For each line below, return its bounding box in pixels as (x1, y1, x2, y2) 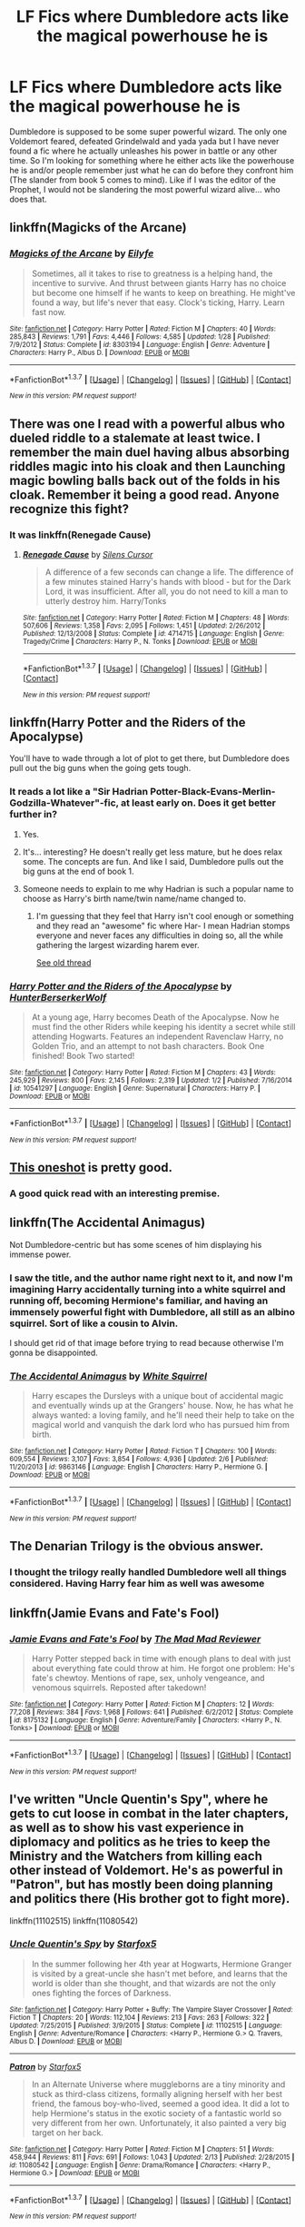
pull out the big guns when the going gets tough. (9, 763, 192, 774)
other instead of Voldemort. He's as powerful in (9, 1863, 283, 1878)
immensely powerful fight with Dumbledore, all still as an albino (9, 1305, 296, 1318)
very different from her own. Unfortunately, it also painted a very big (31, 2117, 287, 2128)
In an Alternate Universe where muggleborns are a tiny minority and (31, 2078, 286, 2090)
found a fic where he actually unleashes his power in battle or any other (9, 145, 278, 156)
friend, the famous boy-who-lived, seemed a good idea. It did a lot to (31, 2098, 290, 2109)
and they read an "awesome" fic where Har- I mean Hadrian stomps (35, 920, 290, 931)
